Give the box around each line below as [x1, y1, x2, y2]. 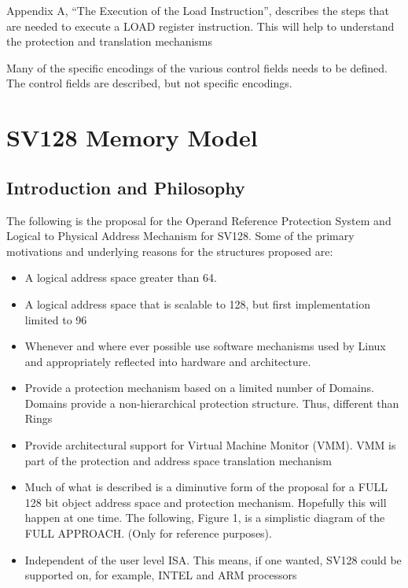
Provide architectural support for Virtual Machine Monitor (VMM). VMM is [24, 437, 396, 453]
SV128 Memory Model [6, 121, 258, 153]
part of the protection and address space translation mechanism [24, 452, 333, 468]
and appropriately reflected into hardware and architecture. [24, 353, 311, 369]
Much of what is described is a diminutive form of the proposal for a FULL [24, 479, 388, 495]
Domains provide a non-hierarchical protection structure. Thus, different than [24, 394, 399, 411]
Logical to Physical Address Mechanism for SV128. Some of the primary [6, 227, 355, 244]
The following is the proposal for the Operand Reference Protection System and [6, 212, 391, 228]
